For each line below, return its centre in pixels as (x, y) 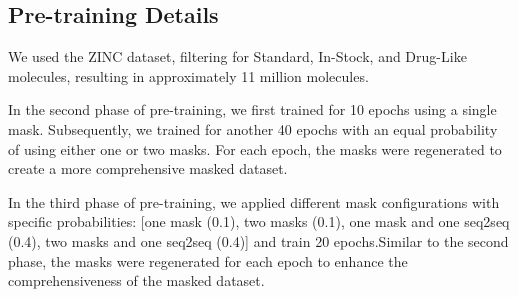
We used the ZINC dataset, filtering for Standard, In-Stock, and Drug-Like (237, 56)
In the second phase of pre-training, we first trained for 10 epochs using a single (252, 109)
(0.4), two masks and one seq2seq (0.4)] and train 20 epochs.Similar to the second (258, 240)
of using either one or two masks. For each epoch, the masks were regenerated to (255, 148)
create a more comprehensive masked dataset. (148, 168)
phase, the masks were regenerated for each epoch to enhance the (208, 260)
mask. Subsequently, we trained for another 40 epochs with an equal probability (253, 128)
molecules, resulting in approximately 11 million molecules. (188, 75)
